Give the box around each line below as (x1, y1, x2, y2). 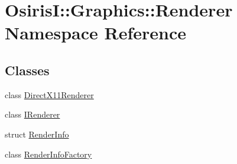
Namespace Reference (5, 21, 186, 45)
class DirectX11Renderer (5, 88, 94, 101)
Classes (5, 61, 50, 79)
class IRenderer (5, 108, 60, 121)
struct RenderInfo (5, 128, 69, 140)
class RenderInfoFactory (5, 148, 92, 160)
